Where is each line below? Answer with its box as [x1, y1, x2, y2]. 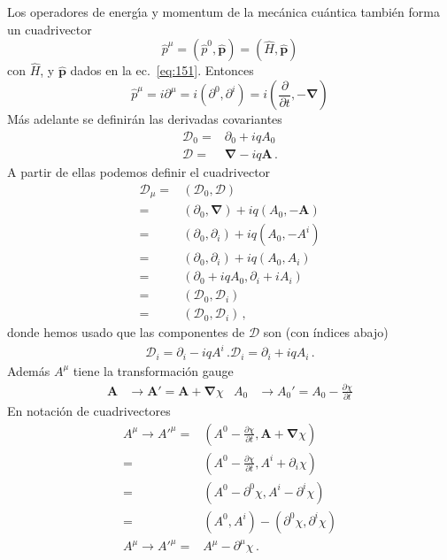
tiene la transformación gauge [73, 361, 234, 380]
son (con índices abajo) [263, 323, 389, 341]
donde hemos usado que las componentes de [7, 323, 245, 341]
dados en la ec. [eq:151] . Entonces [70, 61, 254, 80]
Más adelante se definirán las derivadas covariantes [7, 110, 282, 127]
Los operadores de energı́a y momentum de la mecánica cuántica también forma [7, 3, 440, 20]
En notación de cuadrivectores [7, 402, 171, 420]
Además [7, 361, 50, 380]
